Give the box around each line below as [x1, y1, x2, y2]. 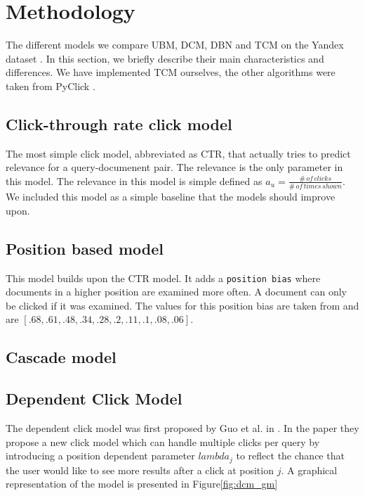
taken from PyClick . [6, 78, 95, 93]
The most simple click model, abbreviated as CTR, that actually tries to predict [6, 146, 351, 160]
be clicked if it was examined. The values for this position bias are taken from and [6, 298, 359, 312]
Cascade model [6, 346, 117, 368]
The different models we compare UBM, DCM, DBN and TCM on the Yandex [6, 37, 344, 52]
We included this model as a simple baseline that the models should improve [6, 189, 336, 204]
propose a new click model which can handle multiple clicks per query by [6, 434, 320, 449]
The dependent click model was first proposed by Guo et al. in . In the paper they [6, 421, 359, 435]
